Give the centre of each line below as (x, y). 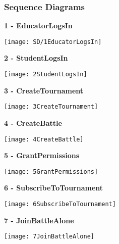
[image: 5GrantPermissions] (51, 172)
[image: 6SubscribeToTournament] (60, 204)
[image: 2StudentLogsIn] (46, 75)
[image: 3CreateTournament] (51, 107)
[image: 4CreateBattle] (44, 139)
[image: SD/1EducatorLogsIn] (53, 42)
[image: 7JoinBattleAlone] (49, 237)
